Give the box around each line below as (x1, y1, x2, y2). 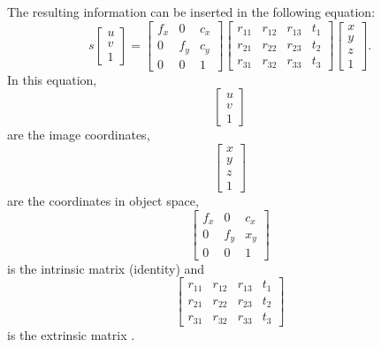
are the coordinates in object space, (7, 191, 199, 209)
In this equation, (7, 70, 97, 88)
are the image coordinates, (7, 125, 150, 144)
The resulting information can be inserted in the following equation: (7, 3, 376, 20)
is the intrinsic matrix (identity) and (7, 259, 205, 277)
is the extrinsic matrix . (7, 325, 135, 343)
